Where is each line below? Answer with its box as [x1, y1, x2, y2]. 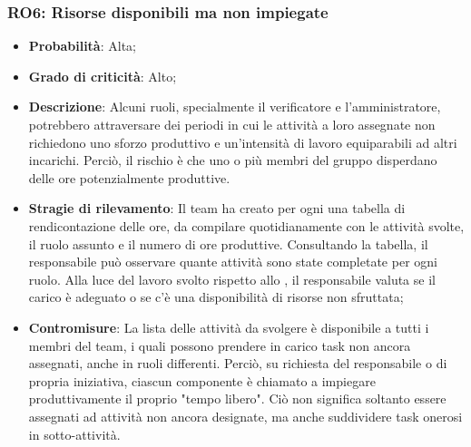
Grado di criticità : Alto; [28, 66, 177, 85]
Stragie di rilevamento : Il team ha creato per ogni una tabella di [28, 199, 406, 218]
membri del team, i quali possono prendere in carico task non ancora [28, 335, 411, 355]
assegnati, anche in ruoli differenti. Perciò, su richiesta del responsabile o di [28, 354, 447, 373]
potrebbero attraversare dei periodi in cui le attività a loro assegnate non [28, 115, 436, 133]
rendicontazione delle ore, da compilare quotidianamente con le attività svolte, [28, 216, 465, 235]
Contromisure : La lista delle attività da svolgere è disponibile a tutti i [28, 317, 429, 336]
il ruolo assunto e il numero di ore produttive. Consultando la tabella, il [28, 234, 428, 253]
